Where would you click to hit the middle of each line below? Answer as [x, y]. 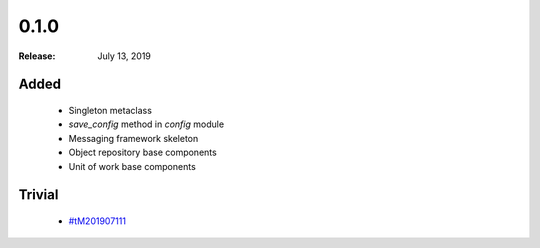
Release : [37, 56]
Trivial [38, 195]
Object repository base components [142, 152]
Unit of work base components [132, 166]
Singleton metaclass [110, 110]
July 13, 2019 [124, 56]
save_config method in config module [146, 124]
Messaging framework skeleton [133, 138]
